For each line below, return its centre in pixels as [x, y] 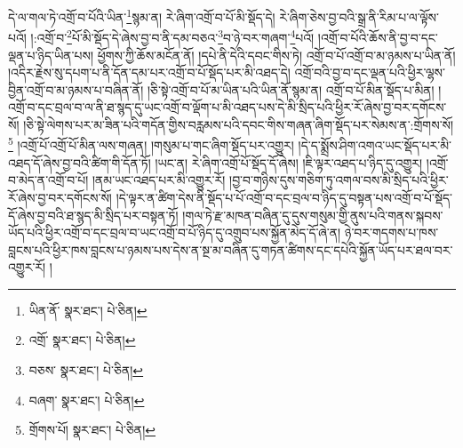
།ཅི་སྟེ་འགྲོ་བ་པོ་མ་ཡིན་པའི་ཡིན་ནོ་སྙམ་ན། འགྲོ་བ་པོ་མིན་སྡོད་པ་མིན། [291, 89]
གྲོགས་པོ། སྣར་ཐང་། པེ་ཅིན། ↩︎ [92, 430]
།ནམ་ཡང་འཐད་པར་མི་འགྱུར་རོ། [159, 180]
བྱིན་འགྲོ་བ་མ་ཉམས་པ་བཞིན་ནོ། [76, 89]
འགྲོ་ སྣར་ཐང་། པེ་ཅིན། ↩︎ [82, 340]
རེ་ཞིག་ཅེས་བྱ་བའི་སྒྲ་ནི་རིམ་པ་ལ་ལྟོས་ [359, 16]
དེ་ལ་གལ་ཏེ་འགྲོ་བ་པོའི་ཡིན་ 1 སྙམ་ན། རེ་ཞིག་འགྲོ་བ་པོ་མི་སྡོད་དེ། [142, 16]
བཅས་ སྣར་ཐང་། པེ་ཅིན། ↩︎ [86, 370]
